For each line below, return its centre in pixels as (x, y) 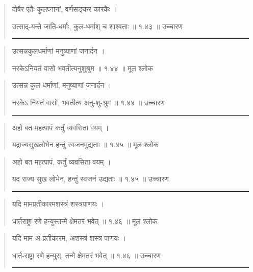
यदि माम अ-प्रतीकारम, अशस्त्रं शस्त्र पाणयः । (69, 238)
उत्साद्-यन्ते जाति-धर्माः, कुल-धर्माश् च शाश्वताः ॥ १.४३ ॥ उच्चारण (97, 26)
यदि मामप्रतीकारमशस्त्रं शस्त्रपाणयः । (58, 203)
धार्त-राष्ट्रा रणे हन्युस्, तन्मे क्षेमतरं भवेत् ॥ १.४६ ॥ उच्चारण (86, 255)
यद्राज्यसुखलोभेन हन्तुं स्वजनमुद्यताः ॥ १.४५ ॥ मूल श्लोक (85, 144)
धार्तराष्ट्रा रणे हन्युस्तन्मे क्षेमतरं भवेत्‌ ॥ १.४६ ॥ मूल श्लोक (85, 221)
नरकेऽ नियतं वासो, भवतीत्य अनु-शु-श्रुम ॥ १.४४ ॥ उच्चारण (88, 102)
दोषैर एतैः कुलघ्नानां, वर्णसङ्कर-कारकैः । (65, 9)
